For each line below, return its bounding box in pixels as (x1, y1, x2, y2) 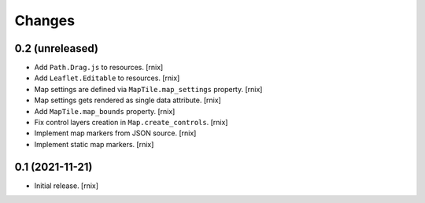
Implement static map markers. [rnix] (34, 139, 154, 149)
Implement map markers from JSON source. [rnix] (34, 128, 197, 138)
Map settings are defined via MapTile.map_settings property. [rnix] (34, 84, 263, 94)
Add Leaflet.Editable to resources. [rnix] (34, 73, 180, 83)
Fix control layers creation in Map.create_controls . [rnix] (34, 118, 228, 127)
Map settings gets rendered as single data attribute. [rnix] (34, 95, 222, 105)
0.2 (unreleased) (14, 42, 98, 55)
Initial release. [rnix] (34, 181, 98, 190)
